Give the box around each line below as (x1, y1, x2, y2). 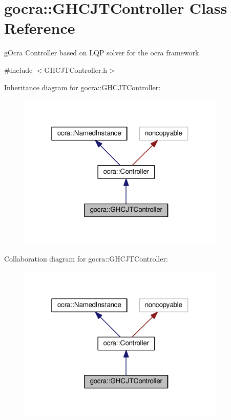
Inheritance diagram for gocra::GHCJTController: (4, 82, 161, 92)
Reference (4, 17, 75, 38)
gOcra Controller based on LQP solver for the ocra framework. (4, 47, 201, 58)
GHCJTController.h (44, 64, 108, 75)
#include (4, 64, 33, 75)
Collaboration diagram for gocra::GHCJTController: (4, 253, 168, 264)
